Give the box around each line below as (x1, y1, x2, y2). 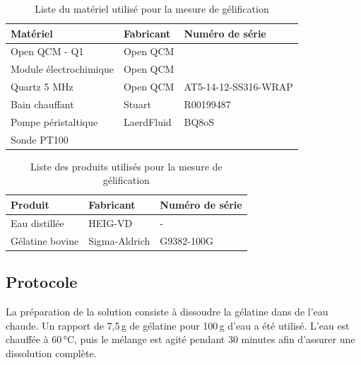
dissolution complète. (6, 345, 97, 360)
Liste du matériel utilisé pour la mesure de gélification (35, 1, 269, 16)
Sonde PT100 (11, 132, 69, 146)
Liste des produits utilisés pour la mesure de (30, 158, 223, 173)
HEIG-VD (88, 215, 133, 230)
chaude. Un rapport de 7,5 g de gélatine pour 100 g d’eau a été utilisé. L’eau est (6, 318, 350, 332)
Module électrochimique (11, 62, 114, 76)
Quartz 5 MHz (11, 79, 73, 94)
